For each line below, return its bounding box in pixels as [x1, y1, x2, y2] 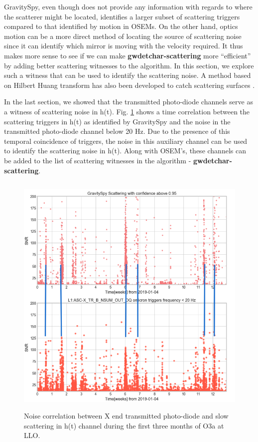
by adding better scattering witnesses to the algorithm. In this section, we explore [4, 60, 254, 70]
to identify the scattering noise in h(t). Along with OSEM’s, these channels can [4, 145, 246, 156]
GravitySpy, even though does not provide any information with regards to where [4, 1, 253, 11]
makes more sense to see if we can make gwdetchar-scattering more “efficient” [4, 50, 251, 60]
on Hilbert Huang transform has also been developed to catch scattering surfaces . [4, 79, 255, 90]
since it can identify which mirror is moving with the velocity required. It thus [4, 40, 243, 51]
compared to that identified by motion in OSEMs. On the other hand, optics [4, 21, 238, 31]
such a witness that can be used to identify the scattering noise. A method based [4, 70, 251, 80]
